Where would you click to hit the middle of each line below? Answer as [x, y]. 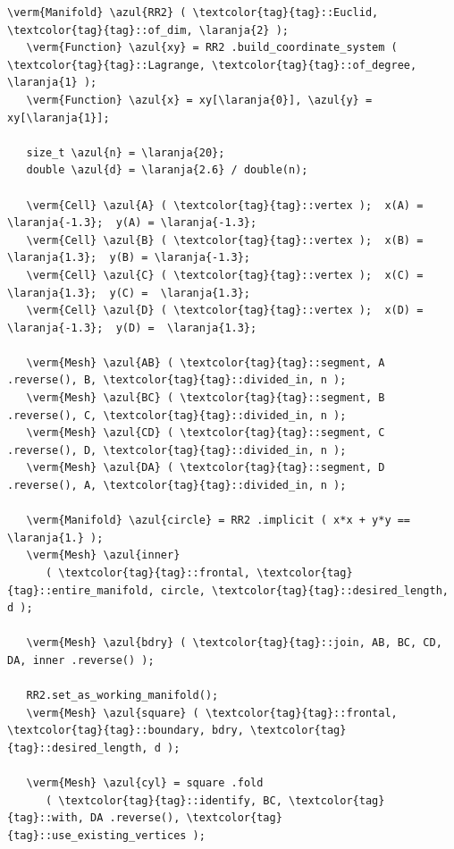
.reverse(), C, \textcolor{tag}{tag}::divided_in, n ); [177, 415]
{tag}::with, [46, 818]
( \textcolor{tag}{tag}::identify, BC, [164, 800]
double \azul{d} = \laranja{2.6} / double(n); [167, 170]
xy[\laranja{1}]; [59, 118]
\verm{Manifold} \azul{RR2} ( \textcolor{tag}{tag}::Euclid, [193, 13]
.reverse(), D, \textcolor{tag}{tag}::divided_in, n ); [177, 450]
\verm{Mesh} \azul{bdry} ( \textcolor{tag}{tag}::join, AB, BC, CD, [234, 643]
